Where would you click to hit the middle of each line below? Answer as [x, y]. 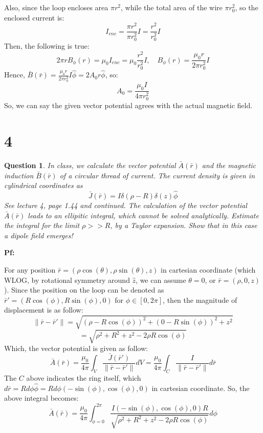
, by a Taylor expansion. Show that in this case [184, 225]
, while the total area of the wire [171, 7]
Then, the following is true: [47, 46]
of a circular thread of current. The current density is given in [157, 175]
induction [19, 175]
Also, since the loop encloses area [56, 7]
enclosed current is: [34, 17]
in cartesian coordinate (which [208, 269]
